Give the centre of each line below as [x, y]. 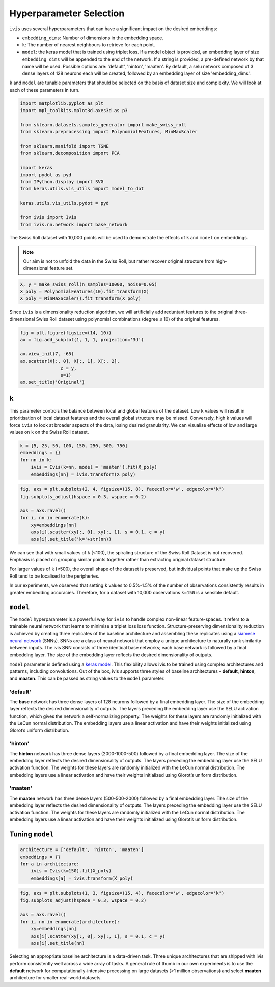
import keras [36, 168]
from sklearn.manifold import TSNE [64, 146]
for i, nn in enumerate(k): [55, 518]
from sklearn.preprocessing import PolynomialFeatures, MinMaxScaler [109, 132]
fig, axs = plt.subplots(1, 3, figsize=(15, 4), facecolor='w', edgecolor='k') [122, 893]
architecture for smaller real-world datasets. [56, 978]
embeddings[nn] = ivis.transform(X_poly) [83, 474]
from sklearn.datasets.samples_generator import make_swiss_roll [103, 125]
